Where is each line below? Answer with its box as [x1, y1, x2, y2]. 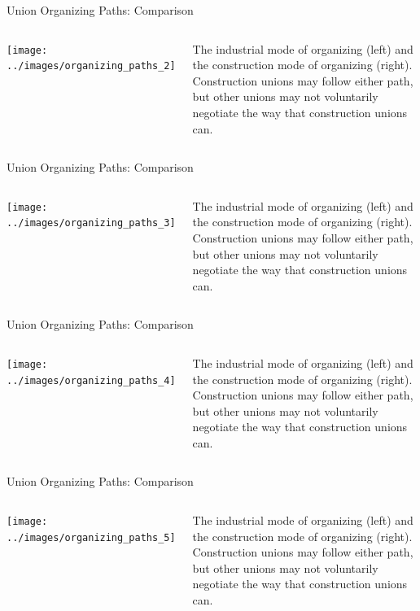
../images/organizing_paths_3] [7, 217, 176, 229]
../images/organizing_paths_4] [7, 374, 176, 386]
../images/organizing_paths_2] [7, 60, 176, 72]
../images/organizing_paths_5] [7, 531, 176, 543]
